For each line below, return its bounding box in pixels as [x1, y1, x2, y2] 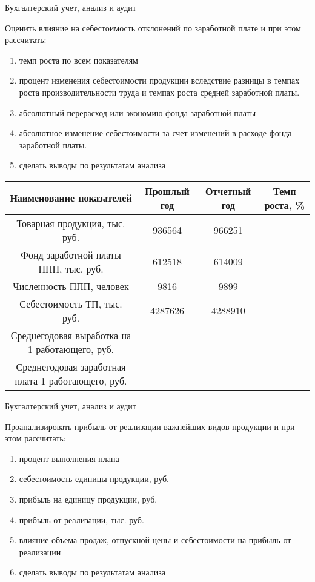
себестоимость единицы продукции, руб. [19, 472, 170, 485]
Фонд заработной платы [21, 247, 121, 262]
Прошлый [145, 184, 190, 198]
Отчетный [205, 184, 251, 198]
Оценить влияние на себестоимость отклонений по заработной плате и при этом [5, 21, 301, 34]
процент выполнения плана [19, 452, 119, 465]
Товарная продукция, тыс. [16, 216, 125, 230]
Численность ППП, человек [13, 279, 129, 293]
